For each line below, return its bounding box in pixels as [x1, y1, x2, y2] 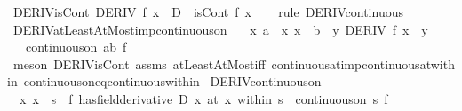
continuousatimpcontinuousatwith [271, 54, 455, 73]
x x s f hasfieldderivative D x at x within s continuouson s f [19, 89, 388, 107]
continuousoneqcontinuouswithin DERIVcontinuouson [23, 72, 322, 91]
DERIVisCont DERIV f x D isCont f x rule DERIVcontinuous [12, 3, 403, 20]
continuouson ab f [25, 37, 127, 56]
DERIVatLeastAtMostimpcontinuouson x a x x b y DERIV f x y [12, 20, 428, 38]
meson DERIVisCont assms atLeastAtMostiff [12, 54, 266, 73]
